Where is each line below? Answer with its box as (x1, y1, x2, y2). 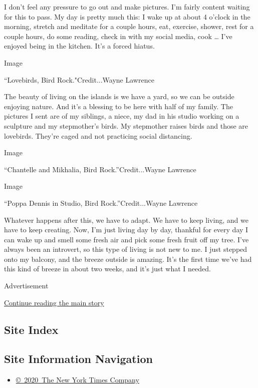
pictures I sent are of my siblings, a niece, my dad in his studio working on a (4, 111, 239, 121)
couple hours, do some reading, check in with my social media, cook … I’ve (4, 31, 232, 41)
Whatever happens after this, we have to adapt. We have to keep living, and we (4, 214, 248, 225)
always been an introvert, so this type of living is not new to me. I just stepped (4, 244, 247, 254)
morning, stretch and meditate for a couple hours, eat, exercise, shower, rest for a (4, 21, 254, 32)
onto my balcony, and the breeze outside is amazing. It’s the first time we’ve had (4, 253, 252, 264)
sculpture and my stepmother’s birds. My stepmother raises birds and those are (4, 120, 248, 131)
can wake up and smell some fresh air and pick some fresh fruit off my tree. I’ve (4, 234, 249, 244)
